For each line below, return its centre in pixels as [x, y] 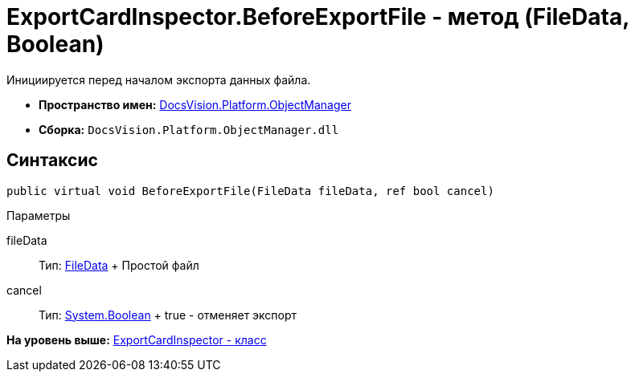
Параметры [39, 215]
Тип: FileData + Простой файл [119, 265]
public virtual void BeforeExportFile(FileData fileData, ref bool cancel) [250, 191]
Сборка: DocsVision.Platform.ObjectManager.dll [189, 129]
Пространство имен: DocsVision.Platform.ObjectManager [195, 104]
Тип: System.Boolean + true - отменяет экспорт [168, 315]
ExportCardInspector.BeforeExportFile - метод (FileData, [318, 17]
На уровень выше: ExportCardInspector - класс [137, 339]
